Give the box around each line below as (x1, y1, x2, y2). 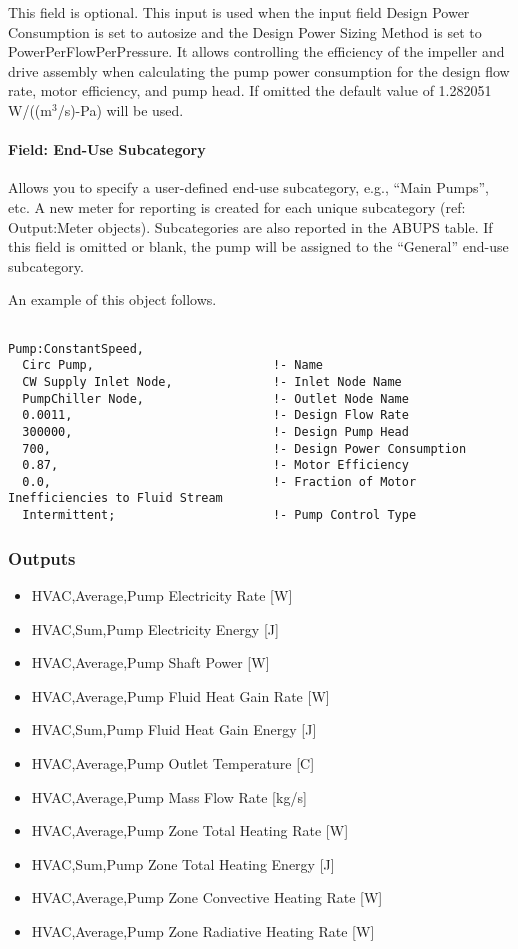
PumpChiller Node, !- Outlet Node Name (22, 391, 409, 406)
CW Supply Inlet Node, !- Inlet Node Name (22, 374, 402, 389)
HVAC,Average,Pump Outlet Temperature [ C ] (31, 752, 315, 773)
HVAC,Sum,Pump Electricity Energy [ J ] (31, 618, 279, 639)
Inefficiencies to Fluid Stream (8, 491, 223, 506)
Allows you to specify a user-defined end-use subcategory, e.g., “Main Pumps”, (8, 177, 490, 198)
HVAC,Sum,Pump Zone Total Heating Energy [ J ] (31, 853, 335, 874)
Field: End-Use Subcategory (8, 139, 206, 160)
